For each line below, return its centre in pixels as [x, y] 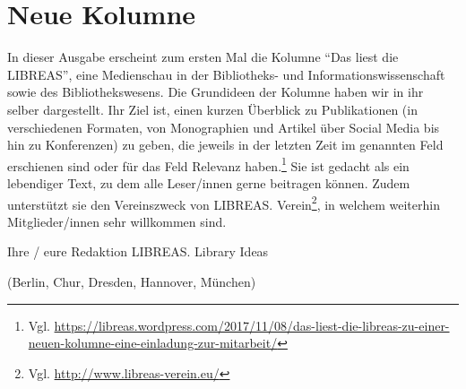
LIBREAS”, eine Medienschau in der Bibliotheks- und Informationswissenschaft [226, 74]
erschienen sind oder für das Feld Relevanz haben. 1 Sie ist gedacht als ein [208, 164]
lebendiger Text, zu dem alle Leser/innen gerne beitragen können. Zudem [209, 182]
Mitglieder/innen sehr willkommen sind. [117, 221]
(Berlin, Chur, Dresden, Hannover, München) [132, 281]
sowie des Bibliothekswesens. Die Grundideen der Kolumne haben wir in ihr [216, 92]
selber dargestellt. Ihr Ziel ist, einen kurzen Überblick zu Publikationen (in [212, 109]
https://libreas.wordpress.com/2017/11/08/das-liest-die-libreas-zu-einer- [252, 325]
